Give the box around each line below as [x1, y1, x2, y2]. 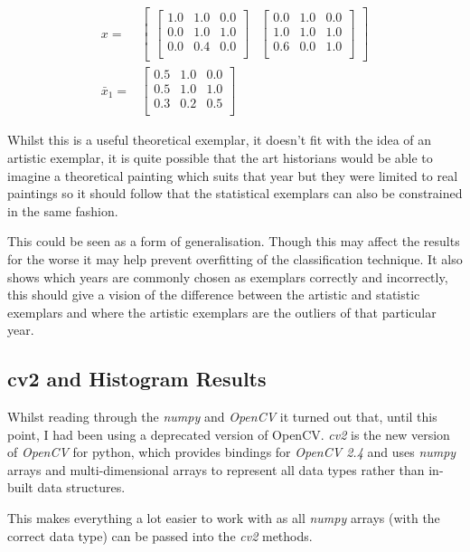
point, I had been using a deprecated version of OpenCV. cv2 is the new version [7, 424, 450, 443]
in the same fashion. [7, 201, 118, 220]
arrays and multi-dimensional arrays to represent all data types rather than [7, 460, 425, 479]
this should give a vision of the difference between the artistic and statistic [7, 285, 420, 304]
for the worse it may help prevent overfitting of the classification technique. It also [7, 249, 463, 268]
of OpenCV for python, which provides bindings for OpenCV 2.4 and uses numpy [7, 443, 456, 462]
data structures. [37, 478, 126, 497]
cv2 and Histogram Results [7, 365, 267, 393]
